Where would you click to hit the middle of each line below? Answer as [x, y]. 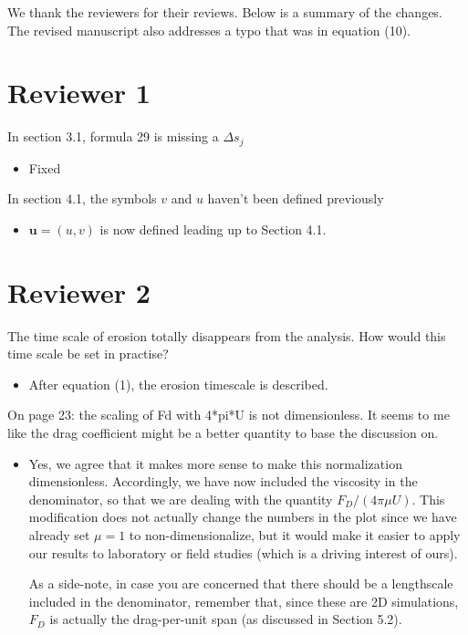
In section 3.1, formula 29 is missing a [113, 136]
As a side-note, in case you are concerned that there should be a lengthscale [241, 583]
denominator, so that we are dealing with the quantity [181, 499]
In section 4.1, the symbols [82, 198]
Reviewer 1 [79, 93]
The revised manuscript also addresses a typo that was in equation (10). [209, 30]
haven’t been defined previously [296, 198]
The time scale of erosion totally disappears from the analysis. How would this [227, 335]
